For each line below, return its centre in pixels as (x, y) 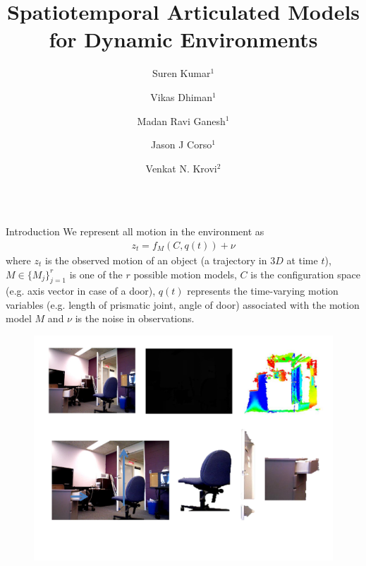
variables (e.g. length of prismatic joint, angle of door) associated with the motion (183, 304)
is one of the (96, 274)
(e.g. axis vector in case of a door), (81, 291)
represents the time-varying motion (263, 291)
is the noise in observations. (135, 318)
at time (302, 260)
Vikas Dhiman (182, 96)
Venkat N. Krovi (181, 168)
